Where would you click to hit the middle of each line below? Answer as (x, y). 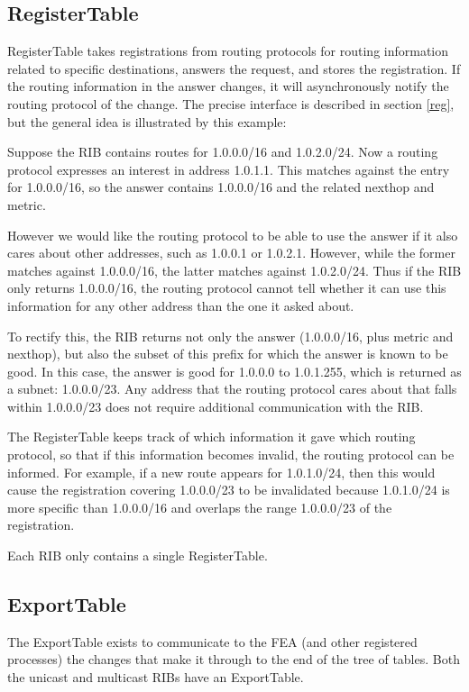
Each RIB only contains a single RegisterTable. (138, 555)
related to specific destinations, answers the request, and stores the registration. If (234, 68)
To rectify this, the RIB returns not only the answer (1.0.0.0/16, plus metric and (230, 336)
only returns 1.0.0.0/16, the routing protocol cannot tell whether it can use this (227, 288)
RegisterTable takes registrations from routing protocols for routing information (228, 51)
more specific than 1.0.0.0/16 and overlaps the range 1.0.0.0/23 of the (200, 507)
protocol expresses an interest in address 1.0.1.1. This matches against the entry (229, 169)
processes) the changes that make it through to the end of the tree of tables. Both (234, 659)
